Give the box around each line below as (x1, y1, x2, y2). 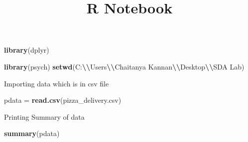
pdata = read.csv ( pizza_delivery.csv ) (4, 95, 122, 105)
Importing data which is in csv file (4, 78, 109, 88)
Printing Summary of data (4, 111, 85, 122)
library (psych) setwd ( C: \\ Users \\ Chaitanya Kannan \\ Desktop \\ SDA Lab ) (4, 61, 245, 71)
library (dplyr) (4, 45, 49, 55)
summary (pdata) (4, 128, 60, 139)
